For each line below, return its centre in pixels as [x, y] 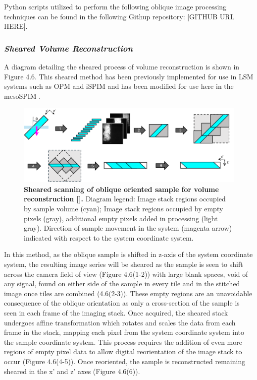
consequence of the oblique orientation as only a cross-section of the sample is [122, 303]
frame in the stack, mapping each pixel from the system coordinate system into [124, 332]
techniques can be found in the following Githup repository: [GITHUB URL [119, 16]
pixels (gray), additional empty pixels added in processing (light [121, 218]
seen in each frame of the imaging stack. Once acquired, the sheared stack [116, 312]
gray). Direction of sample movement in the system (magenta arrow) [128, 228]
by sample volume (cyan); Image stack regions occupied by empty [124, 209]
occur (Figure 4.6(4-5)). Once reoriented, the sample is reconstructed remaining [125, 361]
